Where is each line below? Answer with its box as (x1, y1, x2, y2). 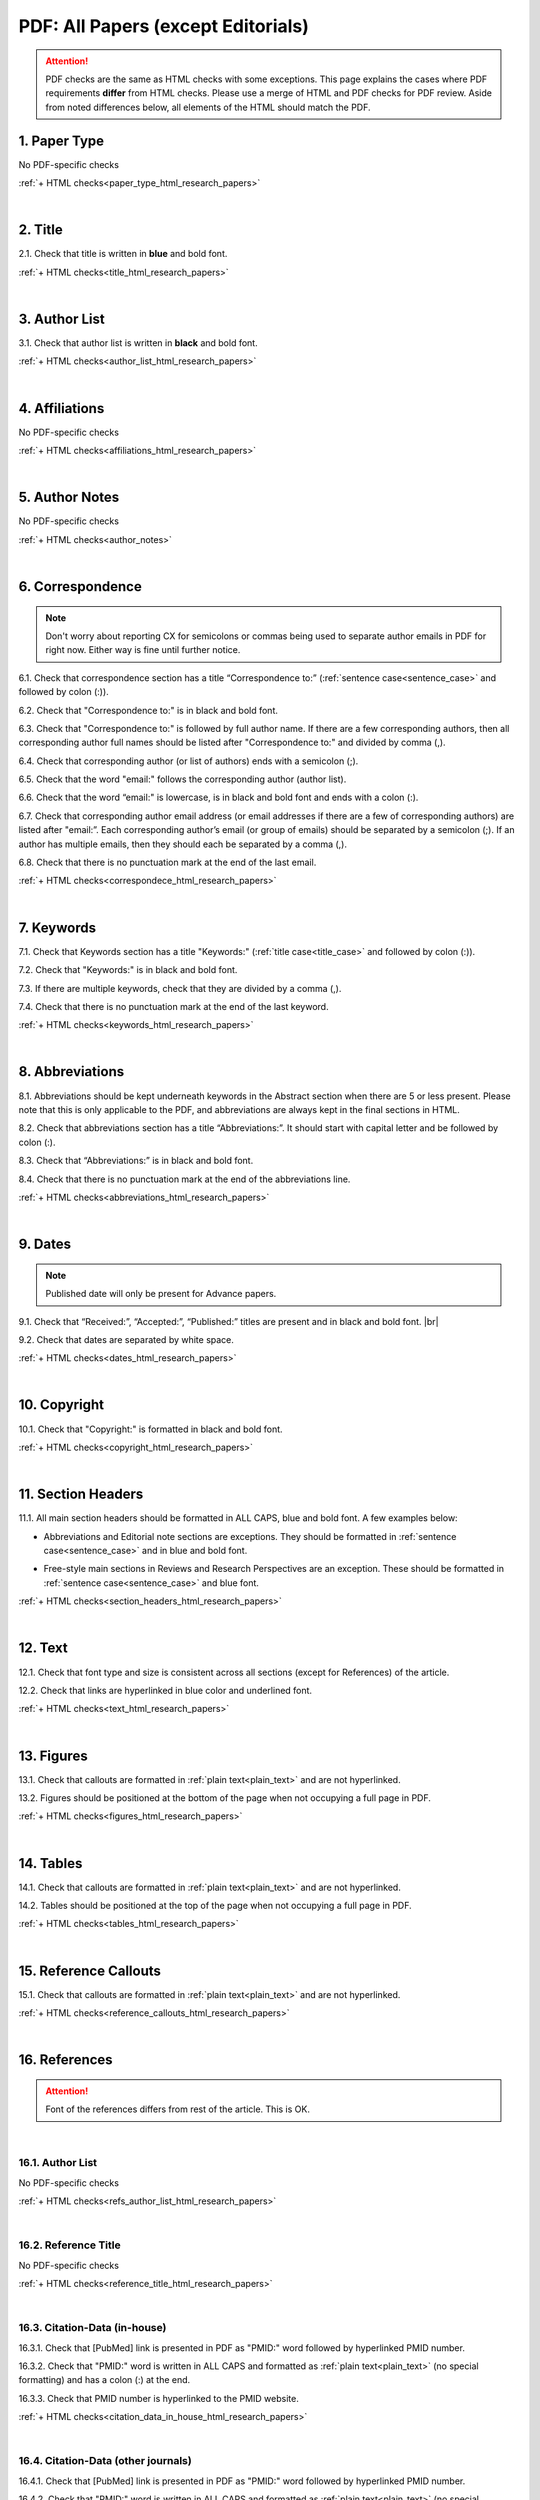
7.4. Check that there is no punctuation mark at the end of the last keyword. (18, 1000, 329, 1012)
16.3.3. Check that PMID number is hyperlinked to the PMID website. (18, 2392, 299, 2404)
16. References (18, 2051, 114, 2069)
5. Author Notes (18, 489, 120, 506)
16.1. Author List (18, 2156, 98, 2170)
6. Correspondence (18, 578, 142, 595)
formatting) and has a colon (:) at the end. (18, 2374, 191, 2386)
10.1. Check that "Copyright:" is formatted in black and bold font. (18, 1423, 284, 1435)
